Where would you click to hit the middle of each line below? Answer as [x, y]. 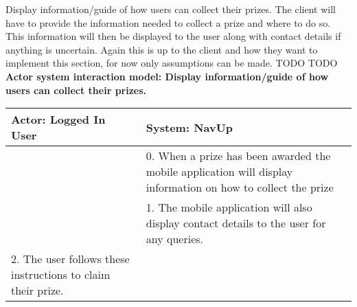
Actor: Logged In [58, 120]
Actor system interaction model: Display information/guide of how [167, 76]
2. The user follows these [70, 259]
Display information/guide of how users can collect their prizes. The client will [171, 9]
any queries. [175, 239]
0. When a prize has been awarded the [238, 156]
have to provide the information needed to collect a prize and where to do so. [168, 22]
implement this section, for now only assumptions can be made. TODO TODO [172, 63]
